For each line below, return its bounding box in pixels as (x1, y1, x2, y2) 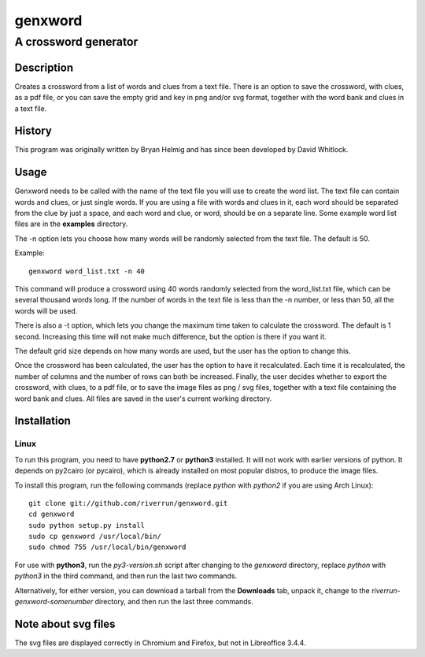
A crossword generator (14, 35, 139, 49)
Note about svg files (14, 617, 116, 630)
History (14, 124, 53, 138)
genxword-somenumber (14, 597, 94, 607)
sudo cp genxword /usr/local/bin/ (28, 532, 161, 541)
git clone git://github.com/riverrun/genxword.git (28, 499, 228, 507)
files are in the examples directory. (14, 219, 128, 228)
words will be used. (14, 306, 78, 315)
